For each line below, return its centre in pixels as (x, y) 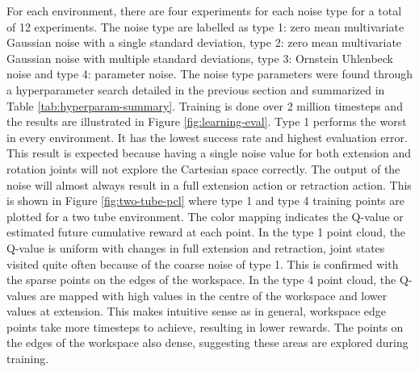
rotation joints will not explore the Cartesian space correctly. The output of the (203, 168)
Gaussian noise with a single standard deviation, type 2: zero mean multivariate (204, 42)
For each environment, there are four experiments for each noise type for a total (204, 10)
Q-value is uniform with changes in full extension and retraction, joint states (196, 247)
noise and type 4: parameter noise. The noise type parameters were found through (209, 74)
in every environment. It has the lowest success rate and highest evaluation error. (207, 137)
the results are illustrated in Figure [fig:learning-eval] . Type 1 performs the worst (207, 121)
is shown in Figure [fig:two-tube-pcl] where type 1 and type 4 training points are (205, 201)
